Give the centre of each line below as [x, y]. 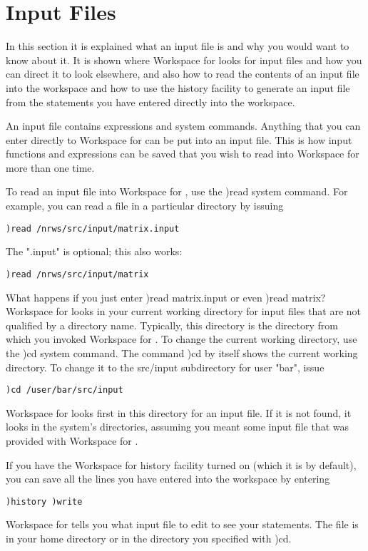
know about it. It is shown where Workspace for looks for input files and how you [184, 60]
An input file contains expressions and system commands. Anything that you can [183, 126]
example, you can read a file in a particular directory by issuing [145, 206]
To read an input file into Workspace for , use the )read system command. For [177, 191]
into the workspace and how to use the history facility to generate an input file [178, 87]
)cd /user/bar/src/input [65, 390]
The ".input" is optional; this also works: [94, 251]
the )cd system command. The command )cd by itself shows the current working [182, 352]
